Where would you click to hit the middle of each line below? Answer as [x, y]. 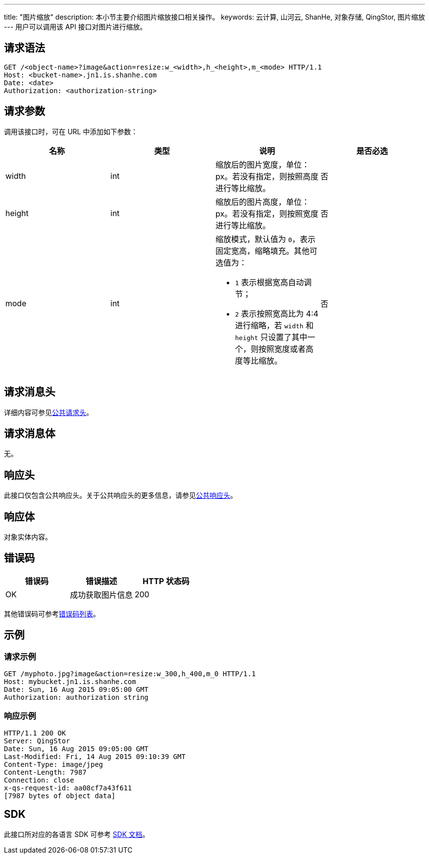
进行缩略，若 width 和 [274, 325]
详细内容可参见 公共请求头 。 [48, 412]
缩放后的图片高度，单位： [263, 202]
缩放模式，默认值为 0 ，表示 [266, 239]
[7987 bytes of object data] [60, 796]
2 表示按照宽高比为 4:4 [277, 313]
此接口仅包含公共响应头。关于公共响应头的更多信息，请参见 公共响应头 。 [120, 495]
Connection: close [39, 780]
